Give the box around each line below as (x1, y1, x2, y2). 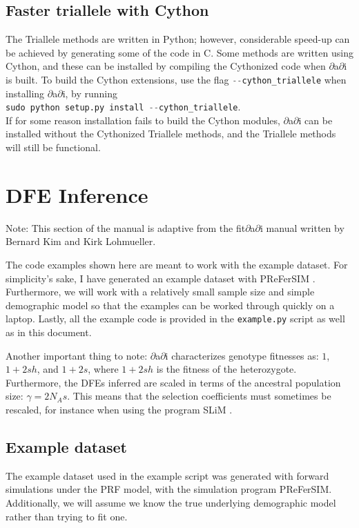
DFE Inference (6, 180, 148, 208)
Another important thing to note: (6, 348, 148, 362)
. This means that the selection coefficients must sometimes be (67, 389, 331, 403)
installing (6, 86, 45, 100)
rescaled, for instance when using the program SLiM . (6, 402, 233, 416)
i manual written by (260, 220, 345, 235)
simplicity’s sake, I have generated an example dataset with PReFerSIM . (6, 271, 316, 285)
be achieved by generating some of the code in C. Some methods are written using (6, 45, 353, 59)
